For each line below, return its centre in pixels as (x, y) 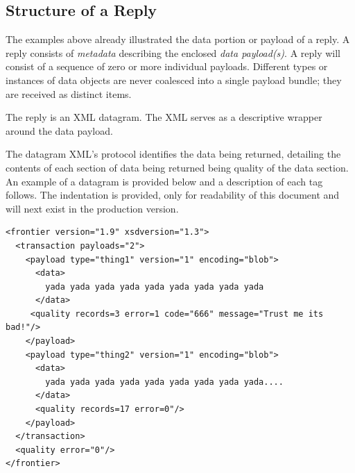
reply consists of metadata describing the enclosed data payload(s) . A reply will (173, 52)
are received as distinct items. (69, 93)
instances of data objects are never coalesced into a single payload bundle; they (174, 80)
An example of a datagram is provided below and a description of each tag (164, 181)
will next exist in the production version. (92, 208)
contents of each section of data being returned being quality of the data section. (177, 167)
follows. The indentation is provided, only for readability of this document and (173, 195)
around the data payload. (59, 130)
